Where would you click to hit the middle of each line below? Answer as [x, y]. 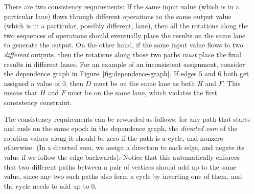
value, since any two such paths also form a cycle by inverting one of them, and [123, 176]
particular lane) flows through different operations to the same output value [118, 16]
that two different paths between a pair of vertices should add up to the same [120, 166]
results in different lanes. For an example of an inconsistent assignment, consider [125, 64]
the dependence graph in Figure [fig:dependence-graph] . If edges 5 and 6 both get [127, 74]
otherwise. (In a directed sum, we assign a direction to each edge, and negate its [124, 147]
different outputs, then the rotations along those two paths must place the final [123, 54]
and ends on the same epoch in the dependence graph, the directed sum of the [121, 128]
